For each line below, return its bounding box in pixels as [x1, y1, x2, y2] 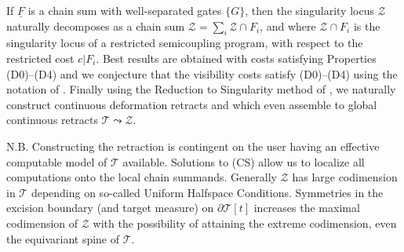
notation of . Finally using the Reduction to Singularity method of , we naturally [6, 81, 396, 97]
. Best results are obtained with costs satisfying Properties [96, 49, 377, 66]
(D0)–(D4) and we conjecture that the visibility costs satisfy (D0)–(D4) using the [6, 65, 398, 82]
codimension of [6, 214, 78, 231]
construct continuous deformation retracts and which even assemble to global [6, 96, 377, 112]
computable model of [6, 153, 107, 170]
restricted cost [6, 49, 75, 66]
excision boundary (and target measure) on [6, 199, 214, 216]
